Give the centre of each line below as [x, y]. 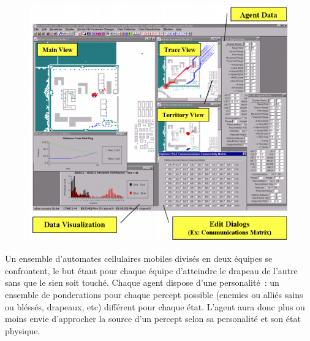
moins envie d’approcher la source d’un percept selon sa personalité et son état [153, 319]
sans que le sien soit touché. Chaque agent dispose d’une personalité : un [142, 282]
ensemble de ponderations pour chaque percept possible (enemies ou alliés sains [154, 295]
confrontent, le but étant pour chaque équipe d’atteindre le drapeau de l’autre [151, 270]
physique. [23, 330]
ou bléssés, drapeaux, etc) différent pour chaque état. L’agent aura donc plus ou [155, 306]
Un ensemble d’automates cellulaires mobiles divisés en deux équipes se [139, 259]
